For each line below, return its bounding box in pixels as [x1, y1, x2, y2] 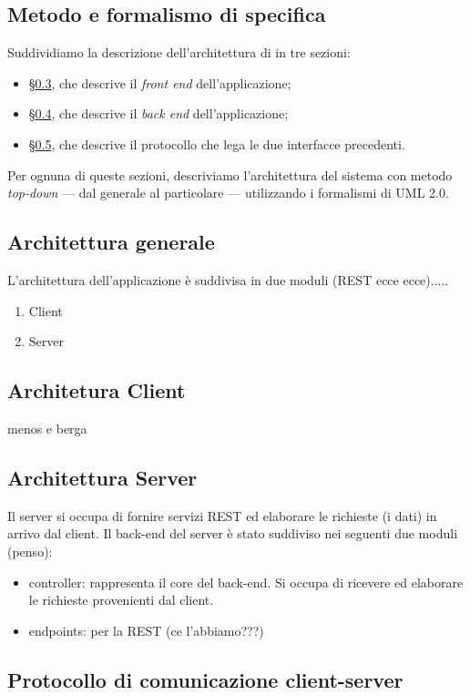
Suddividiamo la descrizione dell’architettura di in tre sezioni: [7, 43, 351, 62]
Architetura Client [7, 376, 186, 404]
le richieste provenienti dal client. [28, 590, 214, 609]
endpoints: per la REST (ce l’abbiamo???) [28, 620, 264, 639]
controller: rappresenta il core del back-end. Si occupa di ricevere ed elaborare [28, 572, 464, 591]
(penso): [7, 541, 53, 560]
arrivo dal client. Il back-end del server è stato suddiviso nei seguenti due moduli [7, 524, 458, 543]
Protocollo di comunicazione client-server [7, 665, 404, 693]
